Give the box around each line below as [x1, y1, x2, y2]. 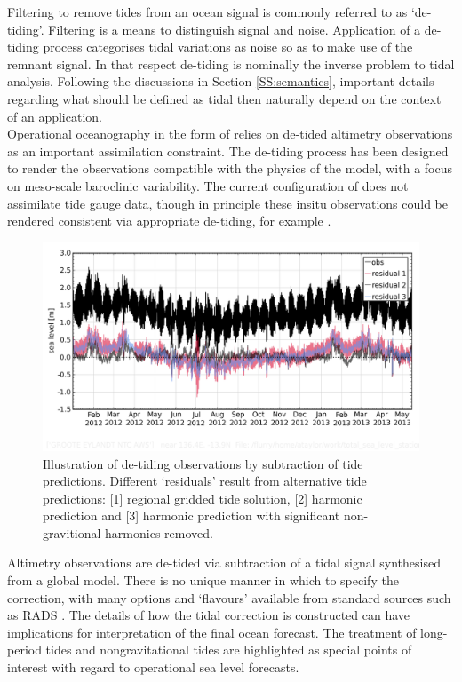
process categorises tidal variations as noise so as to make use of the [43, 37, 413, 56]
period [7, 640, 42, 659]
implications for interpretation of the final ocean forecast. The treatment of [7, 623, 417, 641]
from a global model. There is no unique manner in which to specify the [7, 571, 399, 590]
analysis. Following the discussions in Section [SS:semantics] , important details [7, 72, 434, 91]
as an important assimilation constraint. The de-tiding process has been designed [7, 141, 449, 160]
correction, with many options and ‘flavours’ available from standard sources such [7, 588, 451, 607]
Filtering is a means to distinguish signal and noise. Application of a [48, 20, 421, 38]
